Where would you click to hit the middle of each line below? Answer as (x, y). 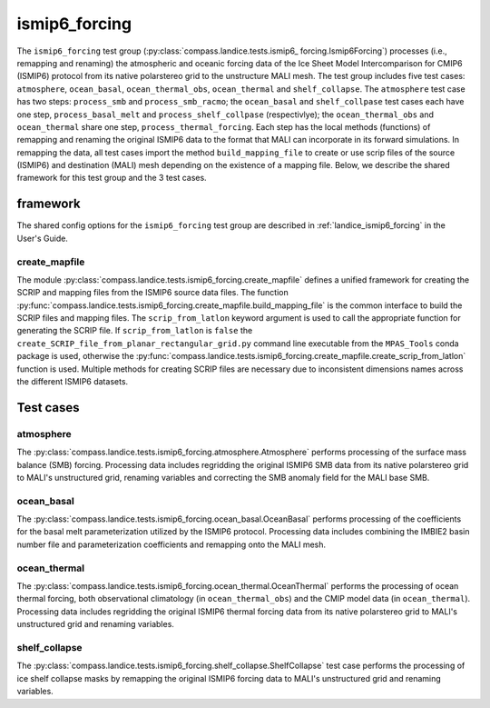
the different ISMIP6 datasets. (73, 382)
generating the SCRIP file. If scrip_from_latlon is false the (135, 331)
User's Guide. (42, 238)
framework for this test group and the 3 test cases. (112, 178)
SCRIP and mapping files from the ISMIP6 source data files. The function (153, 293)
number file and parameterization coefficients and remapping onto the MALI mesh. (171, 544)
